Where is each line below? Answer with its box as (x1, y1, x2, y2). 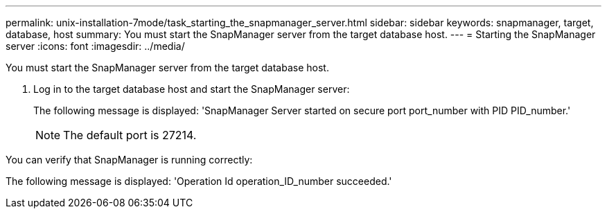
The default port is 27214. (63, 128, 197, 142)
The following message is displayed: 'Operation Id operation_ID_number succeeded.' (6, 175, 392, 187)
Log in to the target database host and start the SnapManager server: (33, 83, 350, 95)
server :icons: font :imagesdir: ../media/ (6, 40, 185, 52)
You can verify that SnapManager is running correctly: (6, 154, 253, 166)
